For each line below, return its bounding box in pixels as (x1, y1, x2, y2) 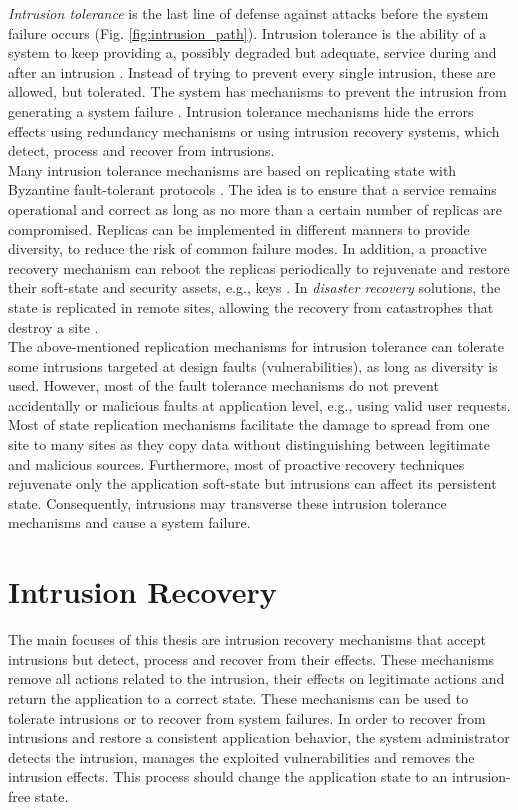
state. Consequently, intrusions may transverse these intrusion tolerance (8, 492, 447, 513)
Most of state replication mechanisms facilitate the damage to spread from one (8, 414, 490, 435)
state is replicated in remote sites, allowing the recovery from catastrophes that (8, 296, 494, 317)
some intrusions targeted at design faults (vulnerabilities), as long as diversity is (8, 355, 498, 376)
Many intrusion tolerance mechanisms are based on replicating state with (8, 159, 457, 180)
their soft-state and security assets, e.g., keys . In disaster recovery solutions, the (8, 277, 501, 298)
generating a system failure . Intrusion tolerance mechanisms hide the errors (8, 100, 474, 121)
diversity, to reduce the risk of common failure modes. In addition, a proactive (8, 238, 487, 259)
